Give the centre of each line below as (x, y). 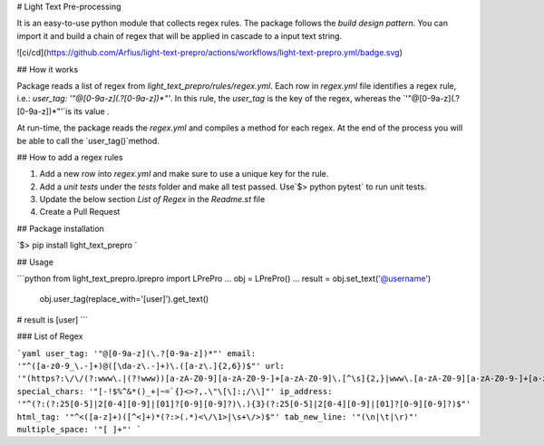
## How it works (48, 69)
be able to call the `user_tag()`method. (88, 140)
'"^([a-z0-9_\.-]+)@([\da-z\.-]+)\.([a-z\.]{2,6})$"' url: (151, 366)
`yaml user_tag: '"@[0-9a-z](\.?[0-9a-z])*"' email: (136, 353)
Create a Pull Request (80, 212)
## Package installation (60, 228)
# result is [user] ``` (53, 319)
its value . (92, 111)
